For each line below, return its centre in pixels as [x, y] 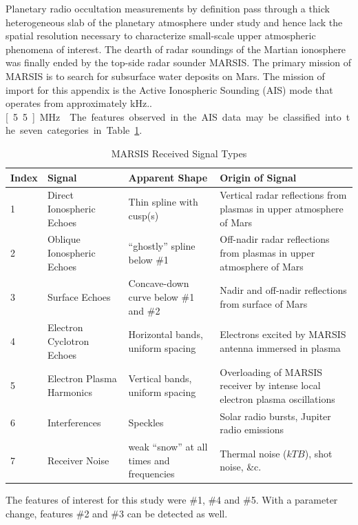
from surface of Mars [264, 303]
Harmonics [70, 392]
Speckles [146, 423]
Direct [60, 195]
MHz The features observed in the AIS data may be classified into [190, 116]
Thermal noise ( [253, 453]
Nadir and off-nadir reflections [283, 290]
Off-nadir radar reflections [275, 239]
